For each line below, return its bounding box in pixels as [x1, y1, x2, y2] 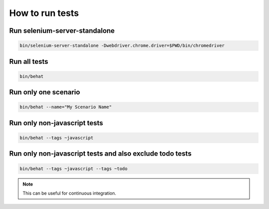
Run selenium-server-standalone [9, 26, 115, 35]
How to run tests [9, 7, 79, 18]
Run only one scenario [9, 88, 80, 97]
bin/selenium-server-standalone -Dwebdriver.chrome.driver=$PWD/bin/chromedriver [19, 43, 225, 48]
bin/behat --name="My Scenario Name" [19, 104, 112, 110]
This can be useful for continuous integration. [22, 190, 117, 196]
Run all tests [9, 57, 48, 66]
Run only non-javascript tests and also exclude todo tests [9, 150, 192, 158]
